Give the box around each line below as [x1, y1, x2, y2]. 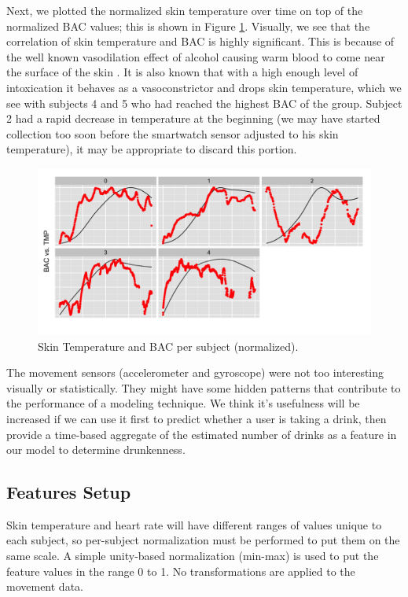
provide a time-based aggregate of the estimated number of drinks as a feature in [6, 426, 397, 442]
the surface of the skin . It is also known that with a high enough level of [6, 64, 358, 80]
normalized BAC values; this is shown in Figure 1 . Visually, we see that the [6, 17, 370, 34]
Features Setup [6, 480, 131, 504]
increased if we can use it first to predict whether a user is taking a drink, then [6, 410, 387, 426]
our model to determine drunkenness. [6, 441, 186, 458]
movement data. [6, 578, 83, 595]
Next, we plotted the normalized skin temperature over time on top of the [6, 2, 363, 18]
